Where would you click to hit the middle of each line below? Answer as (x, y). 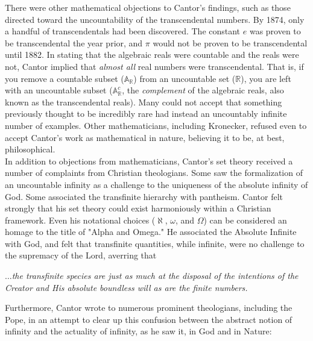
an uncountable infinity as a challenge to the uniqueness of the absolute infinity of (156, 184)
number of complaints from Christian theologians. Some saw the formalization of (154, 173)
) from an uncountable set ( (185, 78)
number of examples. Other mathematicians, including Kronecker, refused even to (156, 125)
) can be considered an (245, 220)
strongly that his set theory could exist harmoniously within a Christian (138, 208)
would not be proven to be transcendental (230, 42)
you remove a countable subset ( (65, 78)
